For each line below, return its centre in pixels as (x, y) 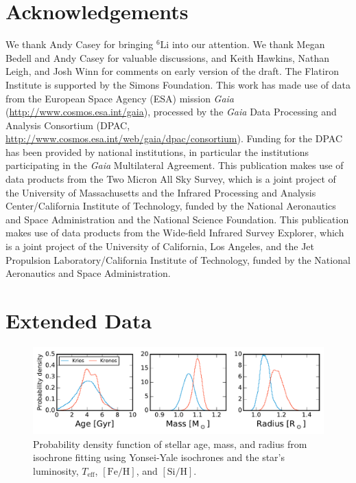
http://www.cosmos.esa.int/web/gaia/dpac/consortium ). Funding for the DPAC (174, 138)
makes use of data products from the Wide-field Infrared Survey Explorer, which (175, 233)
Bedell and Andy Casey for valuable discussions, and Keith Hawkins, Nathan (168, 57)
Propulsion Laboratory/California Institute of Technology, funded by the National (178, 259)
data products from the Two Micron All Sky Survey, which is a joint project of (171, 179)
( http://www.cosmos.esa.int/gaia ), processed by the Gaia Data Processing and (171, 112)
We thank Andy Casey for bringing (80, 44)
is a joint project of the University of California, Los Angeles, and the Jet (160, 246)
